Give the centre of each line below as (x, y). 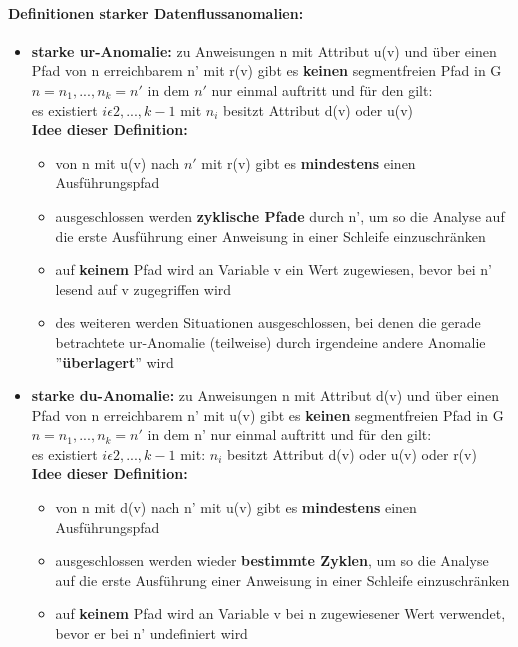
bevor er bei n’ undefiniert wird (151, 633)
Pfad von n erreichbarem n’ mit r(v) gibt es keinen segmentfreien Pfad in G (266, 70)
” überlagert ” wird (114, 361)
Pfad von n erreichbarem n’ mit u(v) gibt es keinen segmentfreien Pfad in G (267, 414)
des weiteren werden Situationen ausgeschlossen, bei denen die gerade (268, 322)
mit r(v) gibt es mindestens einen (308, 162)
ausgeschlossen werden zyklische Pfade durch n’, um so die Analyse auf (280, 215)
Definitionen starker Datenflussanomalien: (156, 12)
